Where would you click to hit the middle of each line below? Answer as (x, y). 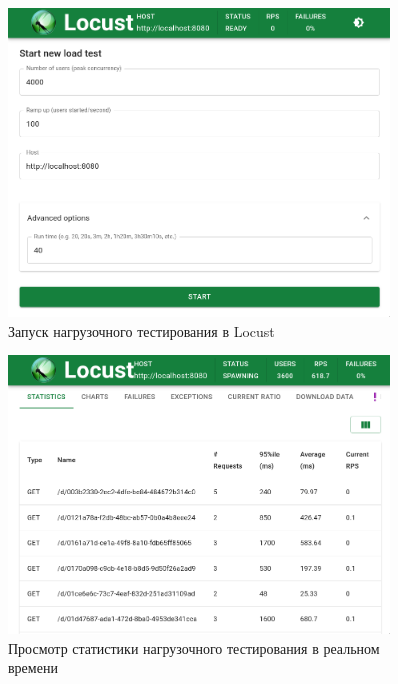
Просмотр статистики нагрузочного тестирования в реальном (194, 647)
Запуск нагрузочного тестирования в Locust (141, 330)
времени (33, 667)
